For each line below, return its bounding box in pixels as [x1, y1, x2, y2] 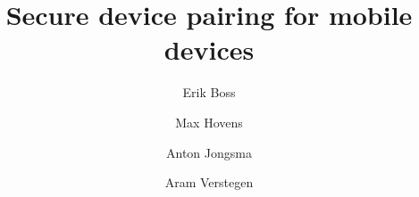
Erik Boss [182, 83, 236, 102]
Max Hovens [175, 112, 243, 131]
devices [163, 31, 255, 68]
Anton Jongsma [166, 143, 252, 161]
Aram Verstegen [164, 173, 254, 192]
